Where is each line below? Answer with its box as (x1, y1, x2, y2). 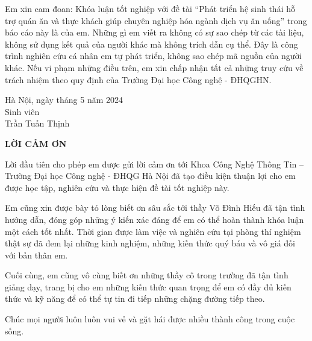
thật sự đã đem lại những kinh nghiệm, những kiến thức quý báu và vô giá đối (5, 237, 295, 249)
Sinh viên (5, 105, 40, 117)
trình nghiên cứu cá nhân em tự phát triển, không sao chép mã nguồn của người (5, 49, 302, 62)
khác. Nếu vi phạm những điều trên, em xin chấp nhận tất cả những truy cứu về (5, 61, 304, 74)
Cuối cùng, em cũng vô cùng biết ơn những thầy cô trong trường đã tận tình (5, 269, 289, 281)
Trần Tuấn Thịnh (5, 117, 70, 130)
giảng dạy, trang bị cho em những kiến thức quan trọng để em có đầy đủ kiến (5, 280, 292, 293)
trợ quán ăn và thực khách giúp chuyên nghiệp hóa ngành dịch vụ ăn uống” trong (5, 14, 307, 27)
